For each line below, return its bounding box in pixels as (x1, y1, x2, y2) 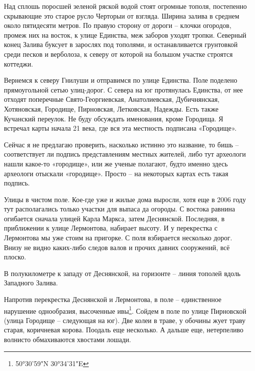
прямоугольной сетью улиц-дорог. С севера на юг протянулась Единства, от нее (4, 84, 243, 94)
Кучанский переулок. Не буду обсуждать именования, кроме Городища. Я (4, 113, 224, 123)
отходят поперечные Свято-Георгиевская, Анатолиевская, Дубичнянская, (4, 94, 220, 104)
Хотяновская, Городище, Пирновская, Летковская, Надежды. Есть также (4, 103, 219, 114)
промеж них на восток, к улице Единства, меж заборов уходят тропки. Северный (4, 29, 247, 40)
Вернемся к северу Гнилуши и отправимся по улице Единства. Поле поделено (4, 75, 237, 85)
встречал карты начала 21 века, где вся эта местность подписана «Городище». (4, 123, 237, 133)
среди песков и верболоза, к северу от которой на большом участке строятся (4, 48, 233, 59)
